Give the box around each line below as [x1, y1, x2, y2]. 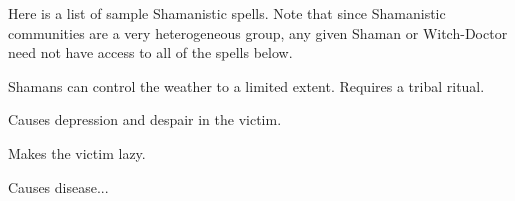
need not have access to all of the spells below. [8, 42, 293, 63]
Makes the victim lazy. [8, 142, 146, 163]
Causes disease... [8, 176, 109, 197]
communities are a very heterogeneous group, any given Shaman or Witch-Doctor [8, 22, 508, 43]
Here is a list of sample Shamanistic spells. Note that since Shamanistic [8, 3, 446, 23]
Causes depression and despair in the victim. [8, 109, 282, 130]
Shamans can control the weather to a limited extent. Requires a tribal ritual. [8, 75, 485, 96]
